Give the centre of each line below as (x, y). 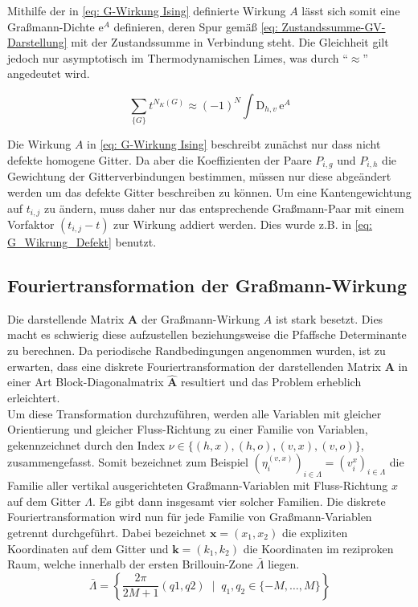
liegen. (284, 564)
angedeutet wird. (49, 73)
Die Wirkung (39, 144)
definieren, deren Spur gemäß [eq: (196, 26)
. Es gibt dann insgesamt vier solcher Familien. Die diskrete (239, 501)
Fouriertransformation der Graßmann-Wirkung (207, 285)
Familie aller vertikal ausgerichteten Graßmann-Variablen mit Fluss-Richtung (198, 485)
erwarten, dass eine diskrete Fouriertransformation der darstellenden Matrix (194, 366)
